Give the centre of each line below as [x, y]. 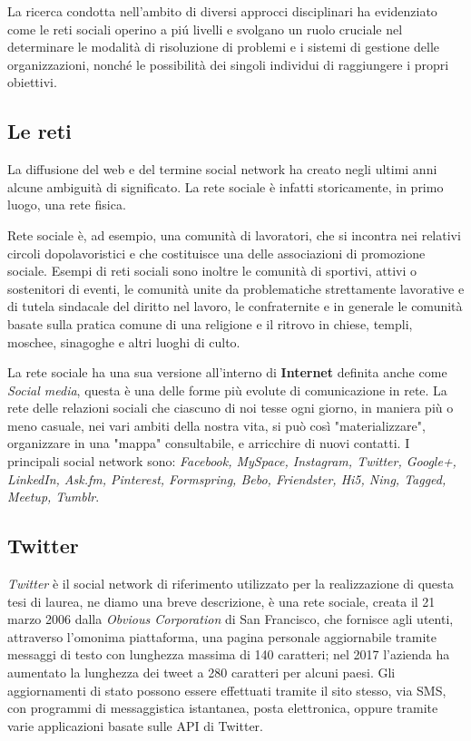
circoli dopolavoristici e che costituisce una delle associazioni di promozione [216, 253]
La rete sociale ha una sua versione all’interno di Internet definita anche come [227, 372]
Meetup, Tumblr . [54, 497]
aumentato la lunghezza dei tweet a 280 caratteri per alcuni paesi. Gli [201, 673]
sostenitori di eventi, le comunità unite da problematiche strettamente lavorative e [236, 288]
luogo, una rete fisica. [67, 205]
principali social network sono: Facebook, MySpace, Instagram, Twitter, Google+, [232, 461]
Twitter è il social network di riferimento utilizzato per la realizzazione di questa [231, 584]
